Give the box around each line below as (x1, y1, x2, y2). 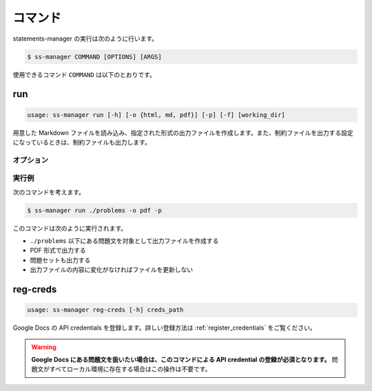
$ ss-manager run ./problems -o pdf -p (27, 207, 162, 214)
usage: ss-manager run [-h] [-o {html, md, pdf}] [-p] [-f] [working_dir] (27, 111, 286, 118)
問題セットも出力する (30, 255, 91, 264)
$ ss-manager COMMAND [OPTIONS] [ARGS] (27, 52, 162, 61)
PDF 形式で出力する (30, 246, 86, 255)
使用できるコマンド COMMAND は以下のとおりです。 (12, 70, 156, 78)
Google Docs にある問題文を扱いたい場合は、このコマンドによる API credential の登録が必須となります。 (31, 355, 331, 363)
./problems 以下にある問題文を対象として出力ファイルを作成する (30, 236, 219, 244)
